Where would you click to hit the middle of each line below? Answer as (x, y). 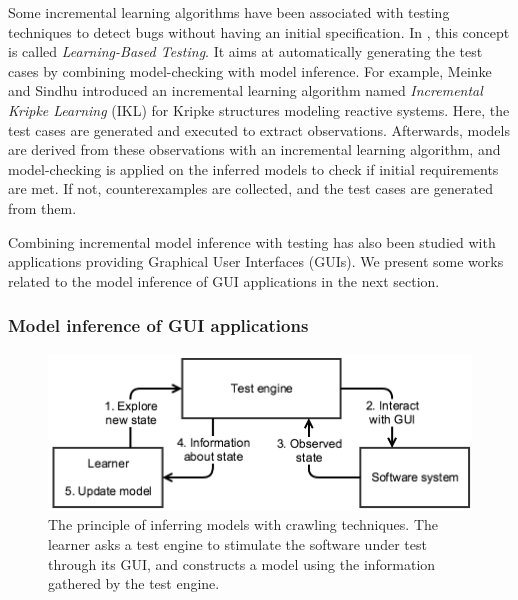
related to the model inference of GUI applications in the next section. (224, 280)
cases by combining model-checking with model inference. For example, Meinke (250, 70)
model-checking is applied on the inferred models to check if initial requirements (253, 168)
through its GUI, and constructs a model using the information (242, 563)
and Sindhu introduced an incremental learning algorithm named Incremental (245, 90)
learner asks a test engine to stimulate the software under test (237, 544)
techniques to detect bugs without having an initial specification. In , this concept (259, 31)
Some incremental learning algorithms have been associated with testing (229, 12)
